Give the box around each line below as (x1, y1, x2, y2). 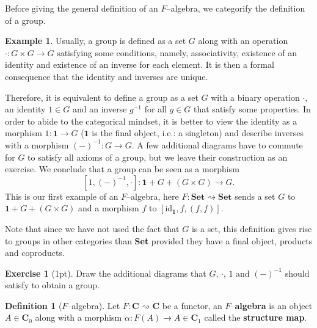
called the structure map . (204, 311, 307, 324)
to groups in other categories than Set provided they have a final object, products (5, 234, 313, 247)
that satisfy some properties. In (194, 103, 311, 115)
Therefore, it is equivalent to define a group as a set (5, 90, 199, 103)
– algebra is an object (230, 299, 313, 312)
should (285, 266, 310, 279)
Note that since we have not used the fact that (5, 222, 180, 235)
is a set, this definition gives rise (191, 222, 312, 235)
